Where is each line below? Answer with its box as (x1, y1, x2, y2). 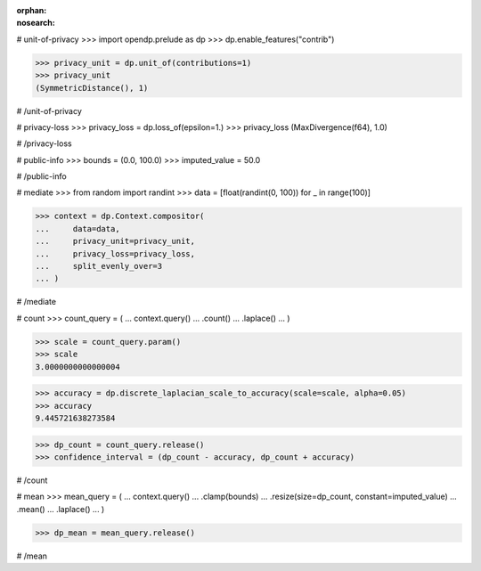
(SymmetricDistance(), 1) (35, 83, 149, 93)
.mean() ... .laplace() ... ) (16, 503, 105, 514)
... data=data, (35, 224, 120, 233)
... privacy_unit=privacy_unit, (35, 236, 196, 247)
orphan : (16, 5, 47, 15)
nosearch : (16, 18, 55, 29)
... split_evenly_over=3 (35, 261, 163, 272)
